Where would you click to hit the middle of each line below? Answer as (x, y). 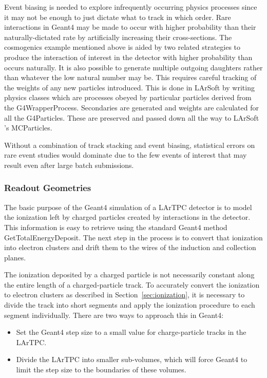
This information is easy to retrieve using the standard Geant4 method (116, 227)
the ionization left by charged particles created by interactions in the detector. (127, 217)
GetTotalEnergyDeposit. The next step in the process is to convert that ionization (133, 237)
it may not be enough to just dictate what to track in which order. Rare (118, 17)
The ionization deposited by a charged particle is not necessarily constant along (129, 275)
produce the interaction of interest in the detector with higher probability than (128, 57)
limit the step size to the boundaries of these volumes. (101, 370)
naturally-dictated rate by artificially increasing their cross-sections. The (118, 37)
